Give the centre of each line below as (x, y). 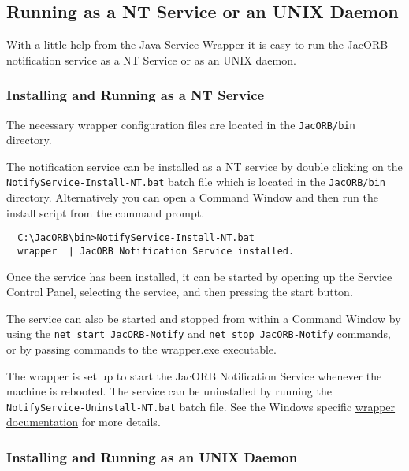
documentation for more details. (84, 422)
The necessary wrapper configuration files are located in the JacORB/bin (181, 124)
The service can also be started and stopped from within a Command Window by (204, 318)
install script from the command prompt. (106, 212)
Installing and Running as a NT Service (136, 95)
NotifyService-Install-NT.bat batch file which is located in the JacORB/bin (196, 182)
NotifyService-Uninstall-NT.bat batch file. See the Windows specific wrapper (201, 406)
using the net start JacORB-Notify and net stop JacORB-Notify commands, (199, 334)
